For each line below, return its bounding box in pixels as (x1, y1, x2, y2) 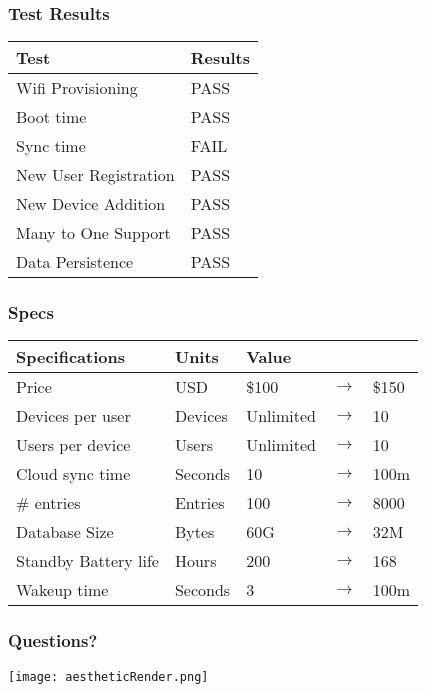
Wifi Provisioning (16, 76, 138, 100)
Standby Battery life (16, 549, 159, 573)
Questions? (8, 628, 98, 653)
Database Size (16, 520, 114, 544)
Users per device (16, 433, 131, 457)
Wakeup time (16, 578, 109, 602)
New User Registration (16, 163, 175, 187)
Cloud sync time (16, 462, 131, 486)
